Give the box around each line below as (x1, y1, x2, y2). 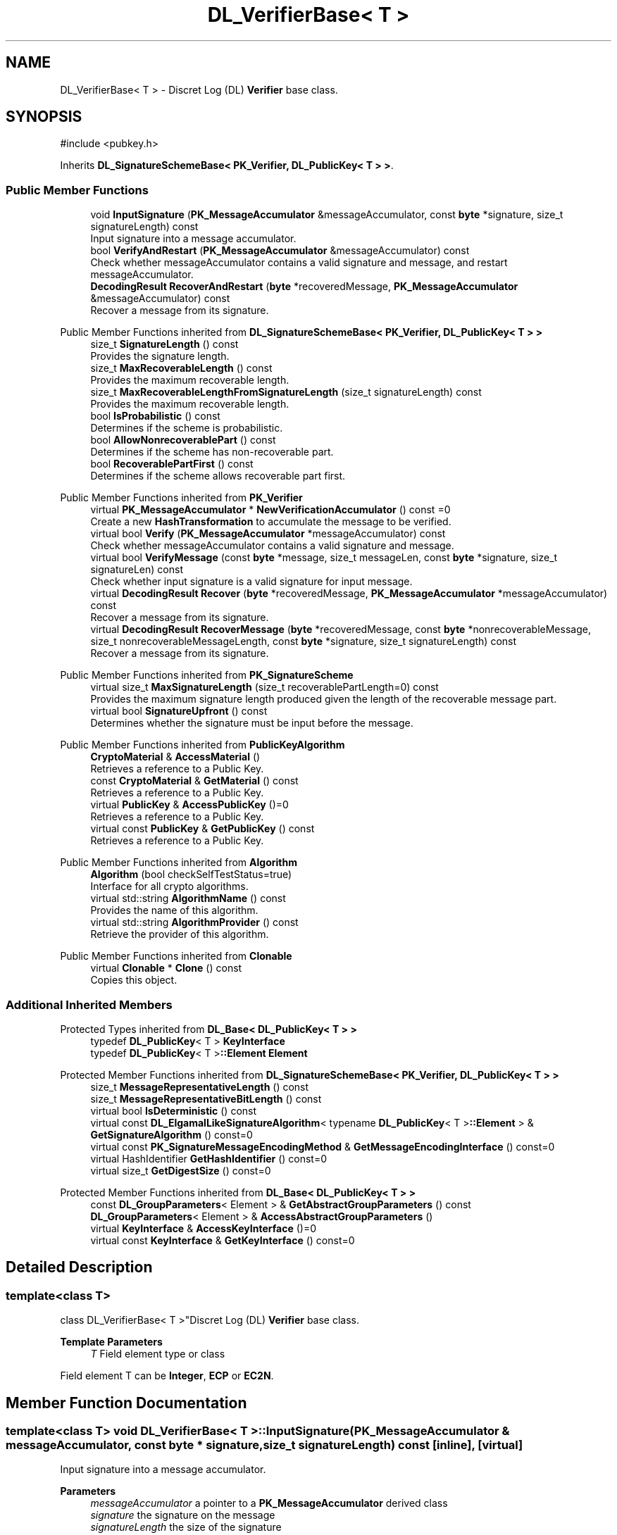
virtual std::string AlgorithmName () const (90, 892, 286, 905)
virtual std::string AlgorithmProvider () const (90, 916, 299, 929)
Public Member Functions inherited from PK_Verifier (60, 491, 303, 504)
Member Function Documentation (6, 1393, 247, 1412)
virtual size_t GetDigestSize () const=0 (90, 1164, 271, 1177)
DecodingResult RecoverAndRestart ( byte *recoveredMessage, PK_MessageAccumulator (90, 280, 518, 293)
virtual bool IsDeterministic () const (90, 1104, 257, 1117)
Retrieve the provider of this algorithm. (90, 928, 269, 941)
